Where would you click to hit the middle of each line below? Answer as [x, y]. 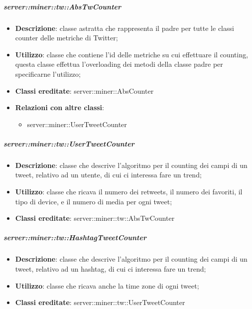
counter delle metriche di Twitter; [66, 38]
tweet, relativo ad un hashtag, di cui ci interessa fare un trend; [111, 269]
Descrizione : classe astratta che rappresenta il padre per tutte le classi [125, 28]
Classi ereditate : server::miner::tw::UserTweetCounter [100, 302]
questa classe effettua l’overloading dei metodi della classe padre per [119, 64]
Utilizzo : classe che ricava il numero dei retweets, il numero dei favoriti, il [129, 192]
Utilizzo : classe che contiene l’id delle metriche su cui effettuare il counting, [132, 54]
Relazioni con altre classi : [60, 107]
